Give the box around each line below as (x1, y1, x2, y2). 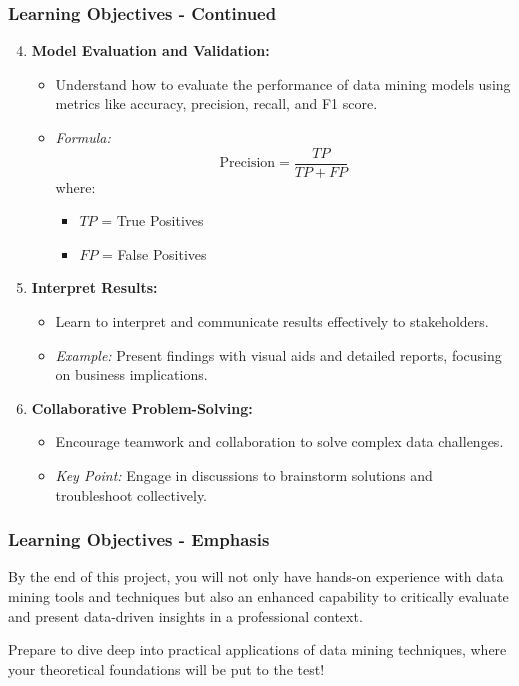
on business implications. (55, 364, 208, 385)
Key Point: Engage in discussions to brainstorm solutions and (55, 465, 433, 485)
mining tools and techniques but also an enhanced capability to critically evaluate (8, 586, 509, 606)
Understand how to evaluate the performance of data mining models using (55, 73, 511, 94)
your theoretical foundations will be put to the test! (8, 658, 325, 679)
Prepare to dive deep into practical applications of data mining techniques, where (8, 639, 507, 660)
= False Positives (102, 243, 207, 264)
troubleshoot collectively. (55, 484, 208, 505)
